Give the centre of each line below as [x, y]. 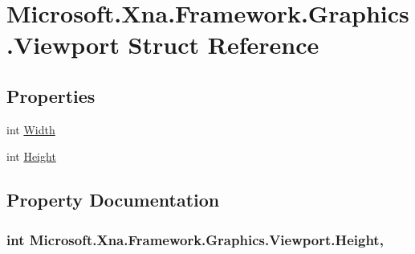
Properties [51, 95]
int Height [31, 156]
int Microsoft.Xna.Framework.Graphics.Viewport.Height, [195, 239]
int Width [31, 129]
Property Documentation [113, 200]
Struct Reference [224, 45]
